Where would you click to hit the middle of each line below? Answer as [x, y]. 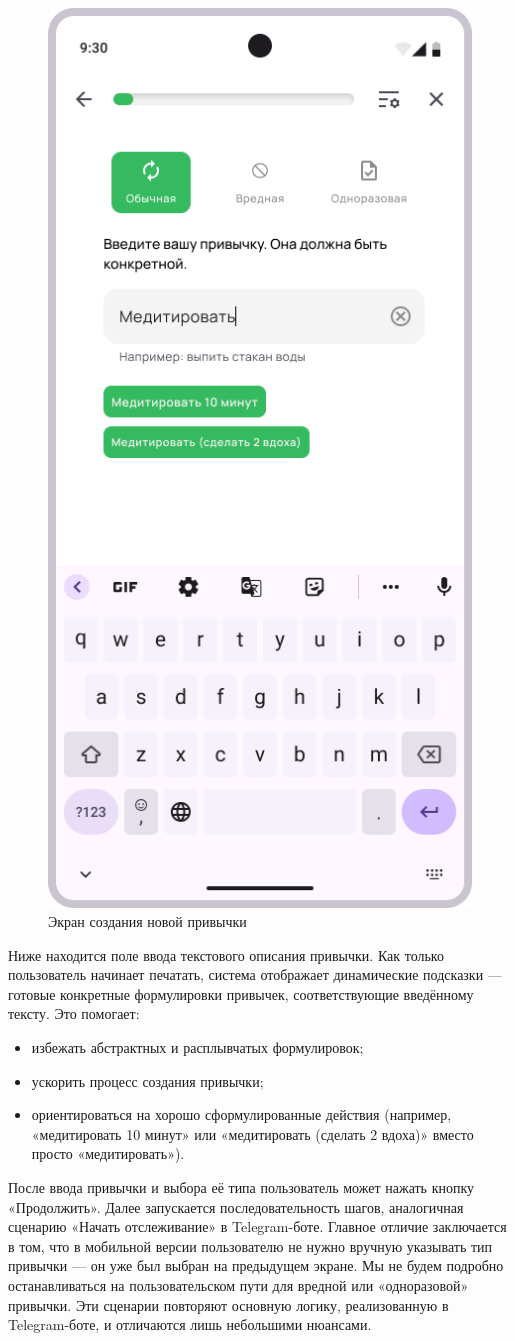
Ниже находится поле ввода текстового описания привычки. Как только [226, 954]
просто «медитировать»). [108, 1153]
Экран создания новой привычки [147, 921]
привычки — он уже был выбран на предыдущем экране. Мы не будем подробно [256, 1265]
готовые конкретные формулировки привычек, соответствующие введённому [241, 993]
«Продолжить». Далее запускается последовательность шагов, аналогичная [236, 1206]
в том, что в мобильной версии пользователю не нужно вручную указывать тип [250, 1245]
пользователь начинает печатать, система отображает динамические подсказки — [255, 974]
